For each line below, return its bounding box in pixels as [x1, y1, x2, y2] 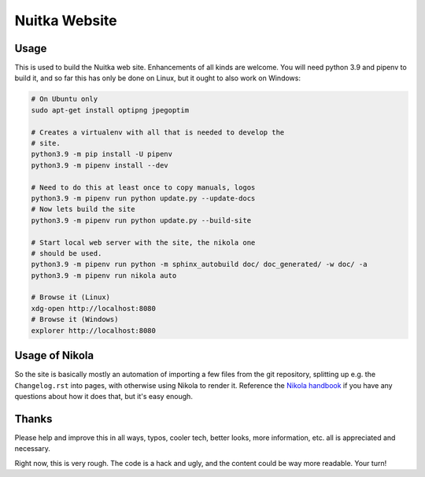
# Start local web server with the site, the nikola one [31, 238, 256, 247]
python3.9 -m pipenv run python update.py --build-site [31, 216, 252, 224]
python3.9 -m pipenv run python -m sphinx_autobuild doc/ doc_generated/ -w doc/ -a [31, 260, 368, 269]
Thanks [14, 412, 53, 425]
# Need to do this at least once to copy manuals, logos [31, 183, 256, 192]
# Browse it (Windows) [31, 315, 119, 324]
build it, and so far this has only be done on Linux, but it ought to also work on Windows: [14, 73, 301, 83]
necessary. [14, 444, 51, 453]
